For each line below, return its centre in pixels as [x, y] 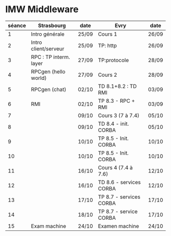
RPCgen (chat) [49, 89]
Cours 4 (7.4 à [116, 167]
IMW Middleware [42, 9]
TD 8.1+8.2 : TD [117, 86]
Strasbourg [52, 25]
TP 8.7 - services [119, 197]
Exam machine [48, 226]
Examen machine [119, 226]
